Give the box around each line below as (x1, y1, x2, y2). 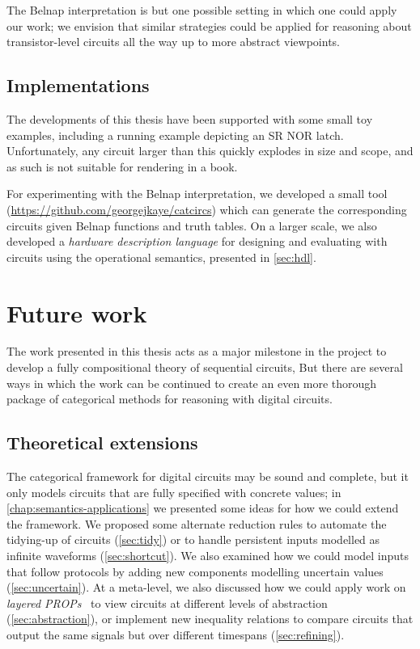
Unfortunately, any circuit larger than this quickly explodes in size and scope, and (6, 142, 414, 159)
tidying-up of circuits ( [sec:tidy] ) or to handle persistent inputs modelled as (6, 531, 380, 548)
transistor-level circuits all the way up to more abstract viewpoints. (6, 33, 341, 50)
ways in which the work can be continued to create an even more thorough (6, 374, 377, 391)
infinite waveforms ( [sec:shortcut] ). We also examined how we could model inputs (6, 547, 409, 563)
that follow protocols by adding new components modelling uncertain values (6, 563, 384, 579)
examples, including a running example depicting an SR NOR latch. (6, 126, 344, 143)
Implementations (6, 73, 150, 98)
